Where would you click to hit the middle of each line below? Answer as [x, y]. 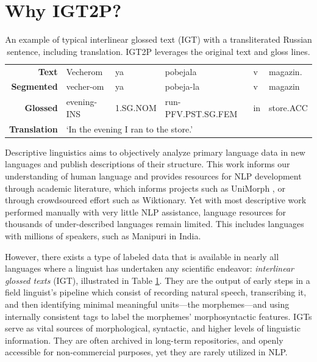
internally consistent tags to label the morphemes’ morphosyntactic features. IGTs [158, 316]
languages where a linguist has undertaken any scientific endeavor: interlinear [150, 268]
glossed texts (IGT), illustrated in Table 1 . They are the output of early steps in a [158, 280]
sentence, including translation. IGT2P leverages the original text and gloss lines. [158, 51]
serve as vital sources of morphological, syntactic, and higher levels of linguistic [153, 328]
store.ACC [288, 108]
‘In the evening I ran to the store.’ [130, 129]
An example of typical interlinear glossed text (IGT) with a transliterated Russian [158, 39]
